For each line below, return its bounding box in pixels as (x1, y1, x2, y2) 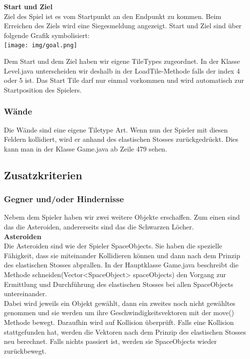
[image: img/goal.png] (4, 42, 77, 49)
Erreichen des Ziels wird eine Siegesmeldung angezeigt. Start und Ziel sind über (4, 20, 242, 31)
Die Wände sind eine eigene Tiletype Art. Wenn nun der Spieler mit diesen (4, 124, 228, 134)
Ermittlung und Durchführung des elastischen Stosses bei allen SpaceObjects (4, 279, 233, 289)
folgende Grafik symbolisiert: (4, 30, 90, 40)
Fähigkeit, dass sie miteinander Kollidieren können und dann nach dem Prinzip (4, 250, 240, 260)
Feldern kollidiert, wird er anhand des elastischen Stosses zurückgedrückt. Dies (4, 134, 239, 144)
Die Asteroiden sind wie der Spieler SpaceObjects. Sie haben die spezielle (4, 241, 222, 251)
